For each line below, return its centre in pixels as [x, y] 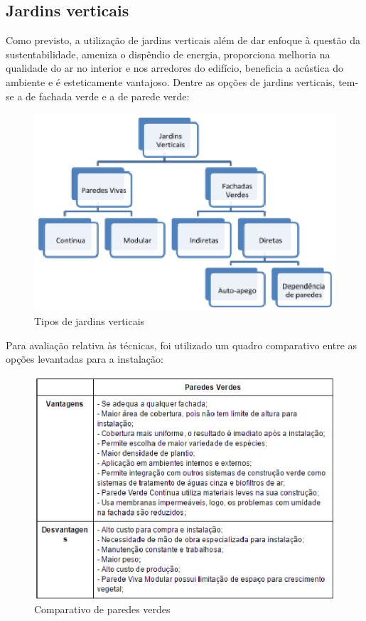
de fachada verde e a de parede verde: [108, 96]
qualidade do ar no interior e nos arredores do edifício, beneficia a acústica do [174, 68]
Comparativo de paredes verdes [102, 609]
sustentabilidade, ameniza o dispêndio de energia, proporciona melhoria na [168, 54]
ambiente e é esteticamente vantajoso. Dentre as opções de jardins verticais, [171, 81]
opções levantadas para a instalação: [85, 359]
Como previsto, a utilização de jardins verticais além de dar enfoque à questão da [183, 40]
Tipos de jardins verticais [90, 321]
